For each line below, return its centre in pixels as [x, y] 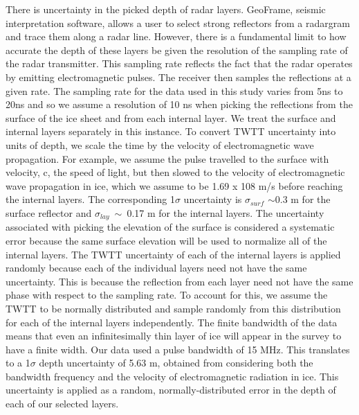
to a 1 [18, 363]
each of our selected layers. [62, 404]
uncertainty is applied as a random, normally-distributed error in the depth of [171, 390]
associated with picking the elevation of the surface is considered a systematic [170, 227]
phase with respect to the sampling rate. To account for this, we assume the [167, 295]
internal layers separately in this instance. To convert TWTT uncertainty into [171, 131]
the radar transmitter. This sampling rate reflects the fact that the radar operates [179, 63]
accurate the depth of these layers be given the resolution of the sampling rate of [177, 50]
